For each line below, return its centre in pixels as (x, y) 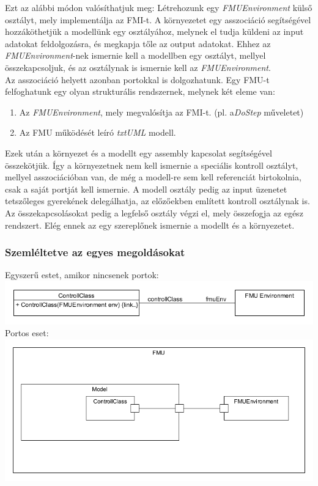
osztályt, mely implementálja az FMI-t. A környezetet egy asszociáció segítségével (158, 19)
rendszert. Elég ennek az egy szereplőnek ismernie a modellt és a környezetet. (150, 225)
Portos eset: (27, 333)
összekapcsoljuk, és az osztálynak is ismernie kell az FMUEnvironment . (138, 67)
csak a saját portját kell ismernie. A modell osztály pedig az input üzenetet (146, 189)
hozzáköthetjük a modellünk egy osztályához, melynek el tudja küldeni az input (154, 31)
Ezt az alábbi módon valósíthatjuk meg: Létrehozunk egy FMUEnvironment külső (159, 7)
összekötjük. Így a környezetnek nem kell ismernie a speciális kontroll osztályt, (152, 165)
